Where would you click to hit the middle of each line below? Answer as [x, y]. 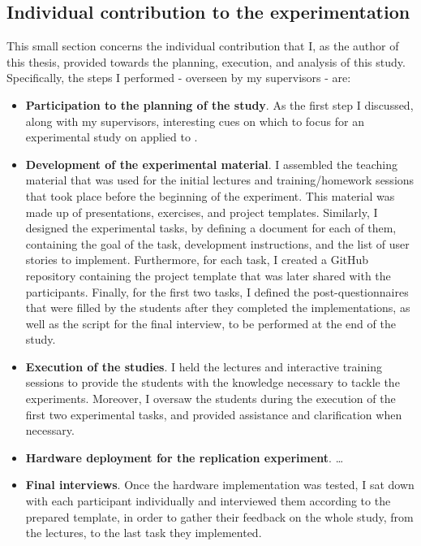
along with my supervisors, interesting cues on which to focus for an [195, 121]
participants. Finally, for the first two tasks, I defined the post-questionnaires [217, 291]
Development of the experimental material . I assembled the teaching [211, 164]
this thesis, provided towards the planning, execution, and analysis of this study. [206, 61]
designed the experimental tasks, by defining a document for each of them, [211, 228]
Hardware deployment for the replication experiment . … [185, 457]
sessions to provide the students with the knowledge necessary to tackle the [213, 382]
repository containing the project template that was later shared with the [208, 275]
